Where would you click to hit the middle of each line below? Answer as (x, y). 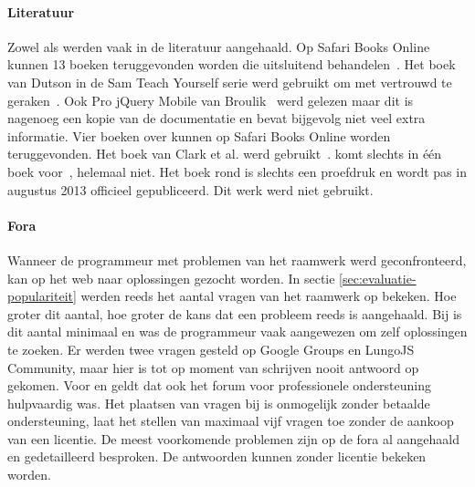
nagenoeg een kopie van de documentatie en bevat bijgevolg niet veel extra (216, 118)
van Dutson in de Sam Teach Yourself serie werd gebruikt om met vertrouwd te (230, 82)
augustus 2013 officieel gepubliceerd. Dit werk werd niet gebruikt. (190, 189)
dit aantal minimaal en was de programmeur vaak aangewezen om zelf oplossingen (237, 332)
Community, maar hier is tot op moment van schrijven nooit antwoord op (213, 367)
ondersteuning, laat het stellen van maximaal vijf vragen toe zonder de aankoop (231, 421)
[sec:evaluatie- (378, 278)
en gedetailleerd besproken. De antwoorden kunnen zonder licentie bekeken (217, 456)
